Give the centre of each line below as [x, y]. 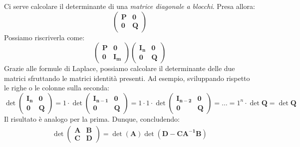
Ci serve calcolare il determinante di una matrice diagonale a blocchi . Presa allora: [130, 6]
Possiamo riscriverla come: [44, 37]
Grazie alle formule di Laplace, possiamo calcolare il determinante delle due [120, 68]
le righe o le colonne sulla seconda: [57, 88]
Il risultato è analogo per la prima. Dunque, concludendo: [92, 118]
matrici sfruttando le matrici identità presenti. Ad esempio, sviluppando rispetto [127, 78]
